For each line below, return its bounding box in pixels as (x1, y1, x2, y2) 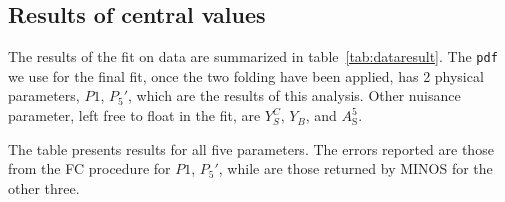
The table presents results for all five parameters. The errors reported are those (8, 138, 494, 159)
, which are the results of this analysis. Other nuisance (127, 85, 461, 106)
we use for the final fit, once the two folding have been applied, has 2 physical (8, 65, 484, 86)
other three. (8, 177, 80, 198)
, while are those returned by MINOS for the (218, 158, 493, 179)
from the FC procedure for (8, 158, 171, 179)
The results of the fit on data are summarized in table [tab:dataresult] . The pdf (8, 46, 498, 67)
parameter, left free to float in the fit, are (8, 105, 261, 126)
